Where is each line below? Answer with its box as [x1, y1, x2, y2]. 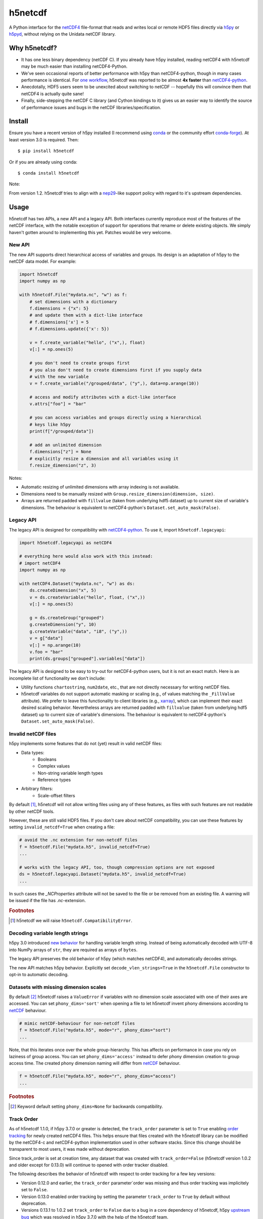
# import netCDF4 [19, 560, 61, 566]
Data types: [21, 749, 45, 755]
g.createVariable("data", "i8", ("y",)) [29, 629, 128, 634]
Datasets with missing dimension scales [9, 983, 107, 990]
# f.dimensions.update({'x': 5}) [29, 326, 110, 332]
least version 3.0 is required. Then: [9, 137, 79, 142]
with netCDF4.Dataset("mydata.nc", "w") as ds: [19, 581, 135, 586]
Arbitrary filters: [21, 786, 53, 792]
